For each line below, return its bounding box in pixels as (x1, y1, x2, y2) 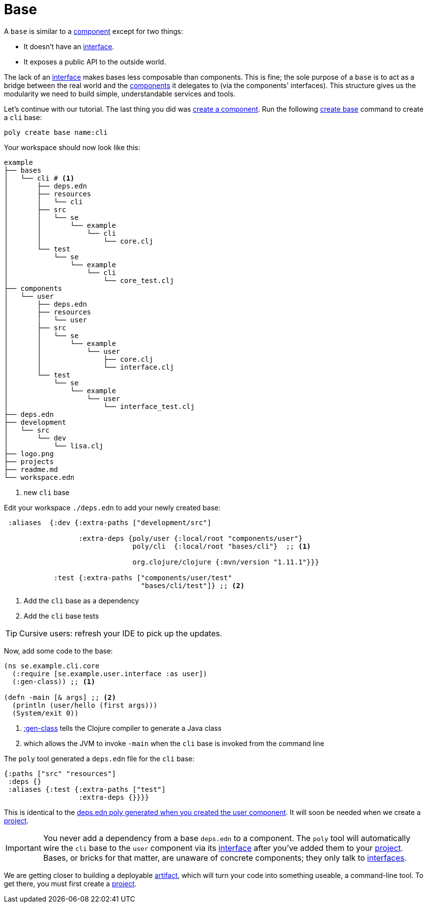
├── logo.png (4, 449, 54, 458)
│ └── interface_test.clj (4, 402, 195, 410)
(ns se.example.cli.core (4, 661, 99, 670)
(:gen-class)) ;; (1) (12, 677, 95, 686)
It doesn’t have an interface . (24, 42, 114, 51)
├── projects (4, 457, 54, 466)
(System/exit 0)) (12, 709, 79, 717)
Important (5, 843, 41, 853)
